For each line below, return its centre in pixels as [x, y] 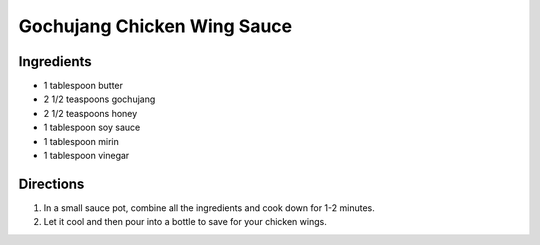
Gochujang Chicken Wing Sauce [155, 26]
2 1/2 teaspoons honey [90, 113]
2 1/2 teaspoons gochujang [99, 99]
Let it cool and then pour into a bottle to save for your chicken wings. [185, 222]
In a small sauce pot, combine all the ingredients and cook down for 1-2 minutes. [209, 207]
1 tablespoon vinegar [86, 156]
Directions [51, 183]
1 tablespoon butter [83, 86]
